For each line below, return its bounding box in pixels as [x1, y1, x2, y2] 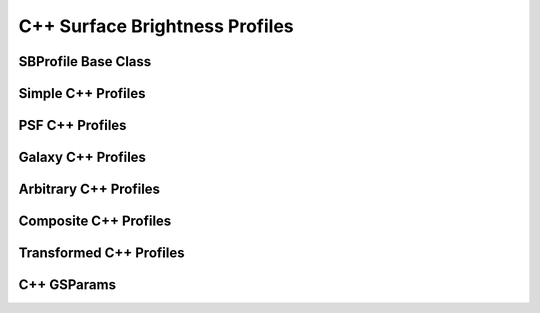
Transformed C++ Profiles [18, 245, 185, 262]
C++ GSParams [18, 276, 117, 294]
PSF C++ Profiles [18, 117, 127, 134]
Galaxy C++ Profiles [18, 149, 147, 166]
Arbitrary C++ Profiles [18, 181, 160, 198]
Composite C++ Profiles [18, 213, 172, 230]
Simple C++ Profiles [18, 85, 146, 102]
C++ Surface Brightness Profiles [18, 15, 294, 37]
